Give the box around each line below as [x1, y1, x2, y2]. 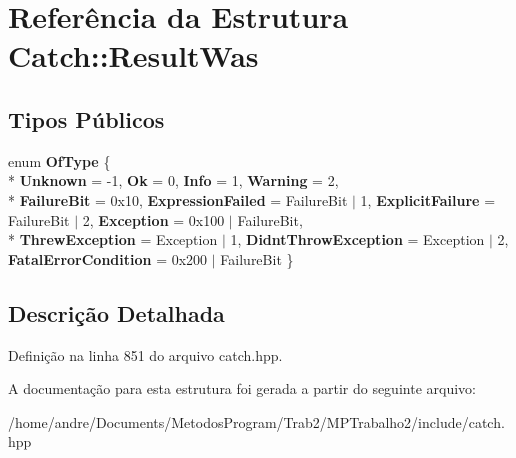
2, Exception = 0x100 [82, 209, 225, 230]
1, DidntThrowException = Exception [230, 229, 485, 250]
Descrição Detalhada [8, 297, 225, 328]
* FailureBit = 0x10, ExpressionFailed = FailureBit [8, 189, 348, 210]
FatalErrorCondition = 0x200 [8, 248, 208, 269]
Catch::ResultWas [8, 35, 259, 76]
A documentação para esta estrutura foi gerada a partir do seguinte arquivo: [8, 378, 476, 399]
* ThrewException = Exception [8, 229, 218, 250]
